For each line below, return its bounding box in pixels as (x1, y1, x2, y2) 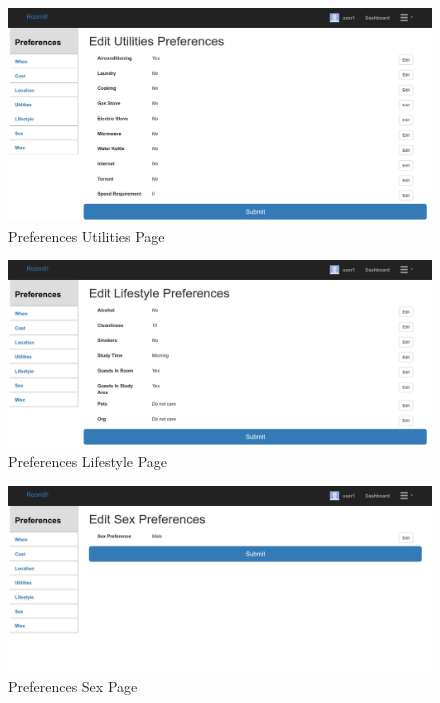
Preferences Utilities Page (8, 225, 165, 246)
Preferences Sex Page (8, 676, 138, 697)
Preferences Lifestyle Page (8, 451, 168, 471)
